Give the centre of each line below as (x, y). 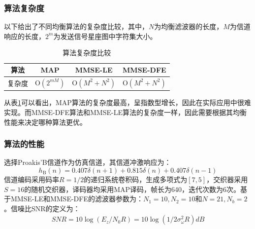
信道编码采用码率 (32, 179)
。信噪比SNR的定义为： (42, 208)
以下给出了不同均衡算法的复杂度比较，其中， (76, 26)
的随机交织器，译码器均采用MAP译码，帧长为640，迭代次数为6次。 (132, 189)
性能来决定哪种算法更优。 (45, 122)
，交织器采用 (227, 179)
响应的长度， (25, 36)
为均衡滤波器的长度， (189, 26)
